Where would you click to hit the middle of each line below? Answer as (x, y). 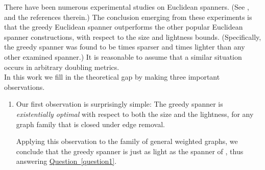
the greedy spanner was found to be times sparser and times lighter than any (125, 47)
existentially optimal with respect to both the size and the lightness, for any (135, 114)
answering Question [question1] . (66, 161)
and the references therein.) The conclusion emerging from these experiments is (128, 17)
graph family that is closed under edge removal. (90, 124)
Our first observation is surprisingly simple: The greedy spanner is (119, 104)
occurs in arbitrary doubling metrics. (62, 67)
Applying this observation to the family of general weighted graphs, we (127, 141)
